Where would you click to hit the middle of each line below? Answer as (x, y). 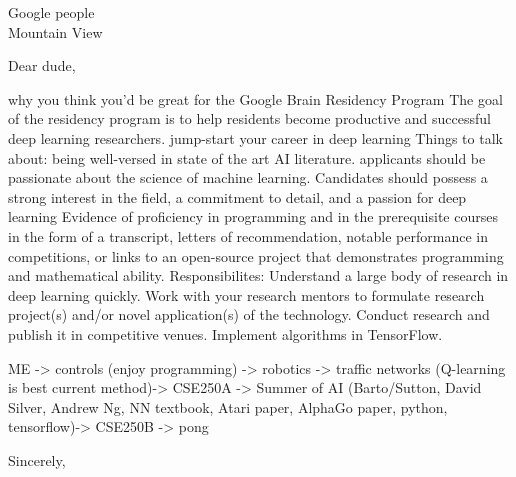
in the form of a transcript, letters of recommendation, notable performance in (248, 235)
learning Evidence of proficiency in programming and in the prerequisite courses (253, 216)
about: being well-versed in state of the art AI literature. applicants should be (247, 157)
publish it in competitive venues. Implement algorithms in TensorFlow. (225, 333)
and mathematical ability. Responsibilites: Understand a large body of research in (258, 275)
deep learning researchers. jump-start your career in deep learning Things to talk (255, 137)
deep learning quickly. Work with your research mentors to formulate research (246, 294)
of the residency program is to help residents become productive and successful (249, 118)
